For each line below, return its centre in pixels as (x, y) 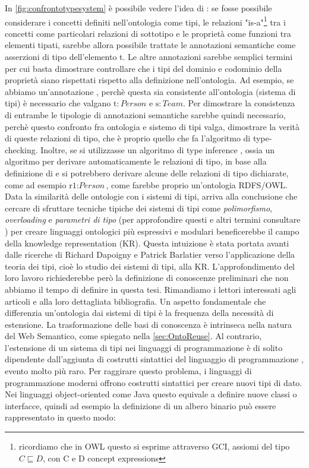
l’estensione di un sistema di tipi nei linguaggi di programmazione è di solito (144, 347)
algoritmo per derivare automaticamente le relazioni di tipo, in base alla (136, 161)
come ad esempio (36, 184)
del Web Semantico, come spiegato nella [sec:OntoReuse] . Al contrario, (133, 336)
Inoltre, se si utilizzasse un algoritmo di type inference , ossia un (158, 149)
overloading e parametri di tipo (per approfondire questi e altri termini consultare (153, 219)
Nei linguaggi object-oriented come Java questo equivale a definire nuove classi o (151, 394)
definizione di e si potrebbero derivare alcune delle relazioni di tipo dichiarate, (147, 173)
